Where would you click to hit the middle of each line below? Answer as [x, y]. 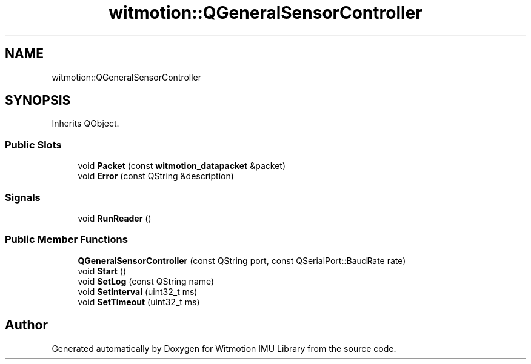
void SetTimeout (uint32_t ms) [139, 302]
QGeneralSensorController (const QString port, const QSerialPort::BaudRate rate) [242, 260]
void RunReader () [115, 218]
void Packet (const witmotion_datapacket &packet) [182, 166]
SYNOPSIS [38, 101]
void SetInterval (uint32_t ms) [138, 291]
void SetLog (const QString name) [146, 281]
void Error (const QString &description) [156, 176]
